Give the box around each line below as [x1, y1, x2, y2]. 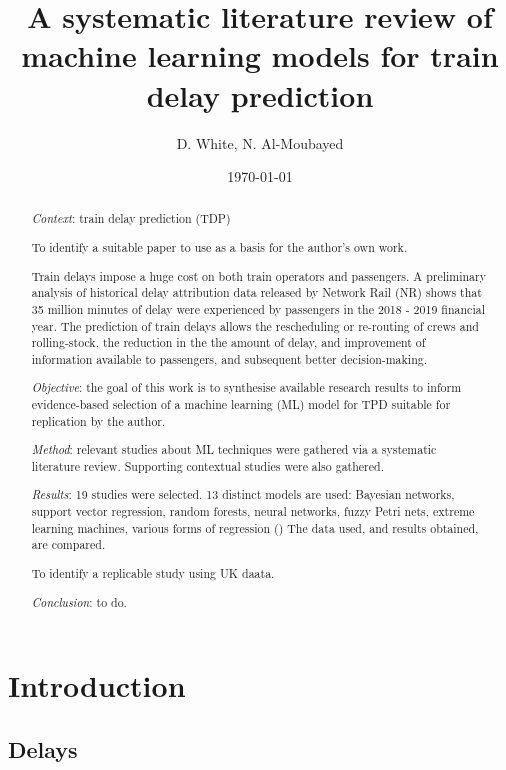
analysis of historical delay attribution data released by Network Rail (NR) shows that [31, 284, 482, 301]
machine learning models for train [21, 35, 499, 76]
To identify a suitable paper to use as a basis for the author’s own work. [31, 239, 408, 256]
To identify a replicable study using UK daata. [31, 564, 275, 581]
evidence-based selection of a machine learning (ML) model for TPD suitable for [31, 396, 451, 413]
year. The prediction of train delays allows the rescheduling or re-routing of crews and [31, 317, 479, 334]
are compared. [31, 536, 106, 553]
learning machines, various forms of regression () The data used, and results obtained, [31, 519, 479, 536]
